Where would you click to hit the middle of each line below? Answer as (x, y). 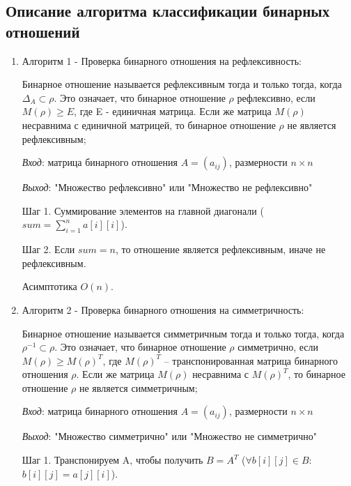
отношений (43, 31)
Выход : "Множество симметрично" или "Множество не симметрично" (169, 436)
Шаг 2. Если (48, 249)
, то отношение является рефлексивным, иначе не (220, 249)
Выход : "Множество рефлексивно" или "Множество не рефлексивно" (167, 187)
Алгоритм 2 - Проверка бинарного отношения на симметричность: (163, 309)
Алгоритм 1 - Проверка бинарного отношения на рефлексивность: (162, 60)
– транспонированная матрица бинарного (251, 360)
